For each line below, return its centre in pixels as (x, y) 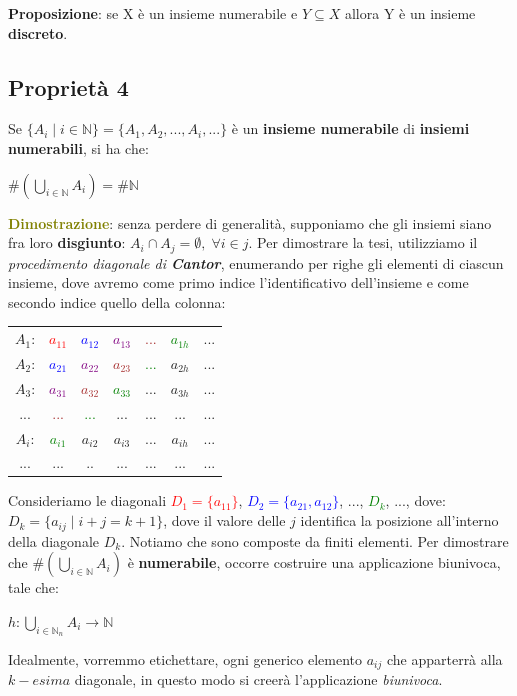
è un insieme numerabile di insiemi (350, 128)
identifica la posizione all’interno (399, 520)
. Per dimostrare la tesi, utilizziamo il (363, 242)
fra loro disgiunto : (67, 242)
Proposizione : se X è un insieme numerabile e (153, 13)
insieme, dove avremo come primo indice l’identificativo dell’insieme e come (238, 282)
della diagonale (54, 540)
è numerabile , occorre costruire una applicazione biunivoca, (314, 562)
